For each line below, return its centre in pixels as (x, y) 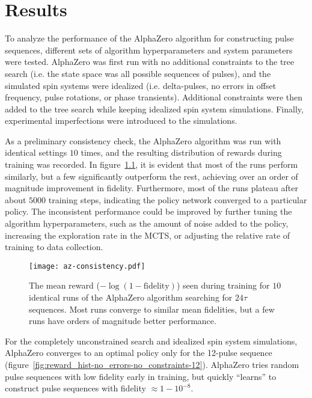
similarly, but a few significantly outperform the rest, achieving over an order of (151, 176)
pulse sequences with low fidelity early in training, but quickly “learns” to (141, 376)
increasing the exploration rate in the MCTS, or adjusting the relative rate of (148, 235)
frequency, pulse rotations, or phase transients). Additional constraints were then (154, 97)
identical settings (36, 152)
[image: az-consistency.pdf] (87, 266)
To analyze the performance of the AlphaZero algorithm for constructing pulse (149, 38)
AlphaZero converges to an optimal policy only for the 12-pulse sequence (139, 353)
